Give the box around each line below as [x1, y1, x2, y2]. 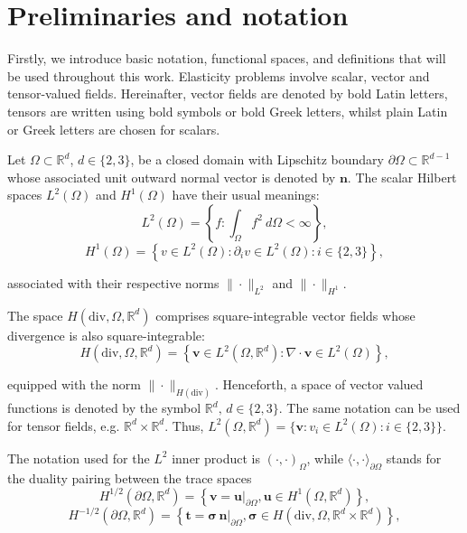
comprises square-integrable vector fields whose [155, 305, 416, 324]
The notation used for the [7, 448, 150, 467]
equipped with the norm [7, 375, 141, 394]
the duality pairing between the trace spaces [7, 468, 252, 487]
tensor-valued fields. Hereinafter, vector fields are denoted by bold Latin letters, [7, 84, 448, 103]
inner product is [172, 448, 260, 467]
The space [7, 305, 63, 324]
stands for [386, 448, 442, 467]
